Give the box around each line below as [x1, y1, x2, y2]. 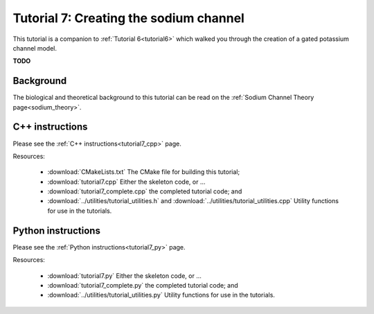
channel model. [12, 44, 57, 52]
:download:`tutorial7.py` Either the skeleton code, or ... [47, 271, 202, 280]
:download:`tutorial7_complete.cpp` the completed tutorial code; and [47, 187, 242, 195]
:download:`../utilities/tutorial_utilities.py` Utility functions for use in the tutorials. [47, 291, 275, 299]
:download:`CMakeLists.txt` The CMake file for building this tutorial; [47, 168, 240, 176]
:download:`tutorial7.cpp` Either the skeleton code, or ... [47, 177, 206, 186]
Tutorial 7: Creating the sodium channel [12, 10, 245, 26]
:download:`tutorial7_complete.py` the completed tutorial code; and [47, 281, 238, 289]
